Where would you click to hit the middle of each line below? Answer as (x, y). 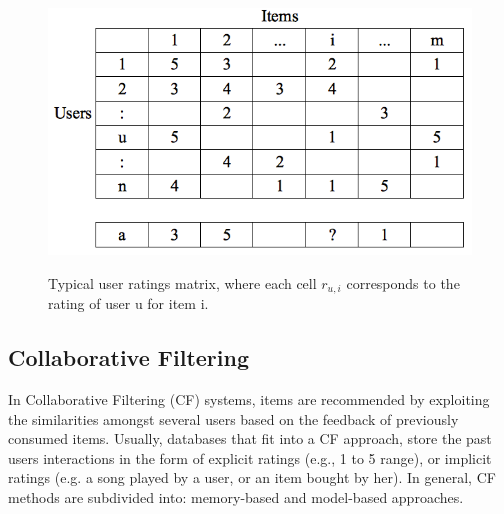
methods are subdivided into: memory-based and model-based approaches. (236, 496)
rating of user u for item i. (128, 303)
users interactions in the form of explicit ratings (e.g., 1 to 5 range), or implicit (250, 457)
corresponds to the (403, 282)
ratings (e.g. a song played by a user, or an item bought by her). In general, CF (252, 477)
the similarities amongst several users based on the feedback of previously (233, 418)
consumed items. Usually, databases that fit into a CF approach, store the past (250, 438)
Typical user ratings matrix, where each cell (182, 282)
